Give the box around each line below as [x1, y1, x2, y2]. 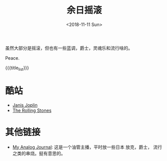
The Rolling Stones [12, 107, 52, 113]
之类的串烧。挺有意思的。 [12, 150, 66, 156]
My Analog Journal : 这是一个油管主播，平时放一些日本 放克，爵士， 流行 [12, 144, 162, 150]
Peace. [5, 55, 20, 61]
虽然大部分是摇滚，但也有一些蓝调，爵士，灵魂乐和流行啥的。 [5, 45, 133, 51]
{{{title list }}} [5, 65, 29, 72]
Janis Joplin [12, 102, 38, 108]
